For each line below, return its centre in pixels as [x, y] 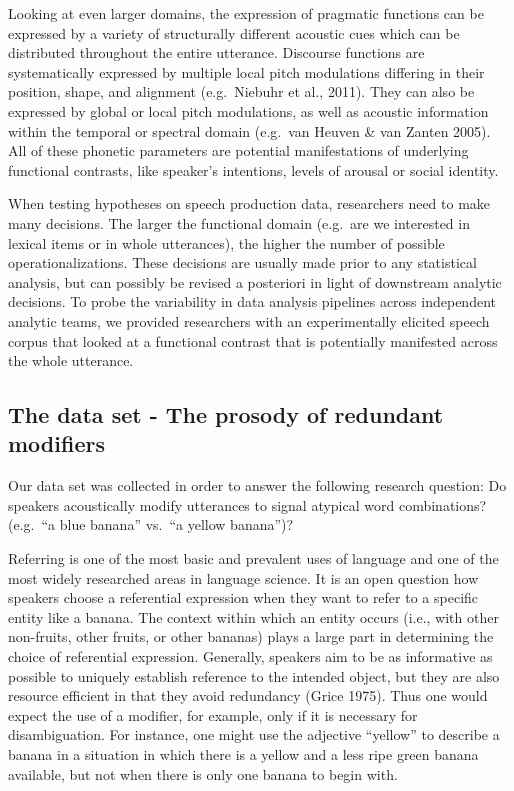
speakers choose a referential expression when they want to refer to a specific [243, 597]
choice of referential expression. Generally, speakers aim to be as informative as [250, 656]
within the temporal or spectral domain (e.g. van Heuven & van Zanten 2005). [249, 130]
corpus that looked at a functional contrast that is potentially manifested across [253, 340]
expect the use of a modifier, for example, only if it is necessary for [213, 714]
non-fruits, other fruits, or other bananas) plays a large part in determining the [251, 636]
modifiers [56, 443]
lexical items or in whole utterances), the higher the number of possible [226, 242]
